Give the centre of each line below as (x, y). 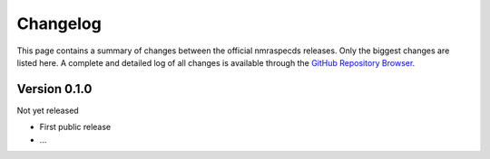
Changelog (59, 23)
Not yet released (48, 110)
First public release (75, 127)
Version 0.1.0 (54, 89)
